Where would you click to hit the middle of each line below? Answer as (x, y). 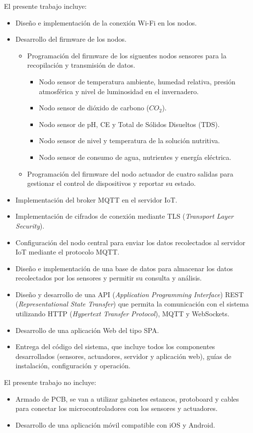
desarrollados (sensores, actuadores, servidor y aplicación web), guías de (123, 356)
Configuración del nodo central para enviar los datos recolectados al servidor (130, 242)
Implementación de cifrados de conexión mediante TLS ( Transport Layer (125, 216)
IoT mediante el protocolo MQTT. (67, 252)
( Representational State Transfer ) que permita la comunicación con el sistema (132, 304)
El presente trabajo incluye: (45, 6)
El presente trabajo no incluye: (50, 382)
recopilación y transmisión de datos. (81, 65)
